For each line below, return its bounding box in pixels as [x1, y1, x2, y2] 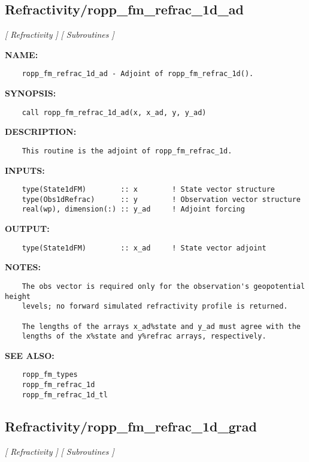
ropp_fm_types [22, 370, 78, 379]
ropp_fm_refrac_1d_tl [22, 390, 108, 399]
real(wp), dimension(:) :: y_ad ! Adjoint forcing [22, 205, 245, 214]
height [5, 292, 31, 301]
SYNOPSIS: [5, 87, 56, 99]
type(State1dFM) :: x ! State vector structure [22, 185, 275, 194]
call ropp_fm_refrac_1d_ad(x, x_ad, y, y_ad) [22, 108, 207, 117]
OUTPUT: [5, 222, 50, 235]
